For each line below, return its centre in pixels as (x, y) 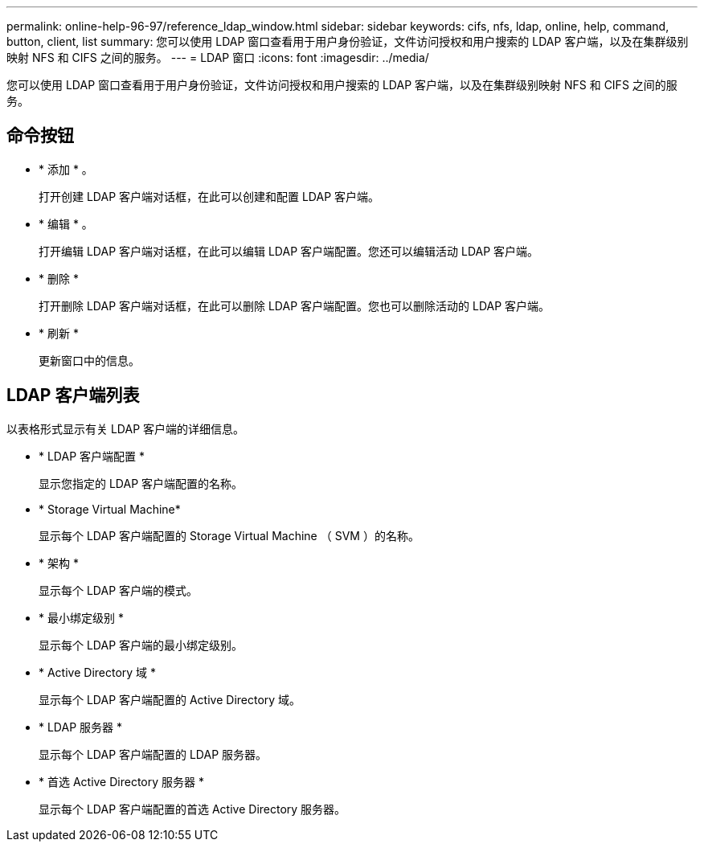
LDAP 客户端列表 (73, 395)
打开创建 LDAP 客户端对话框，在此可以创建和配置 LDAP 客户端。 (209, 196)
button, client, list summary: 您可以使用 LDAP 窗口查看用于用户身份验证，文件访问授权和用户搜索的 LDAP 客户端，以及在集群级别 (348, 41)
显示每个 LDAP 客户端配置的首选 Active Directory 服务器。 (192, 809)
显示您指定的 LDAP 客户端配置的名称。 (141, 483)
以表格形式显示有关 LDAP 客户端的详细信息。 (126, 428)
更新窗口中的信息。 (89, 360)
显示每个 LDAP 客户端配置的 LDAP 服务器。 (153, 754)
